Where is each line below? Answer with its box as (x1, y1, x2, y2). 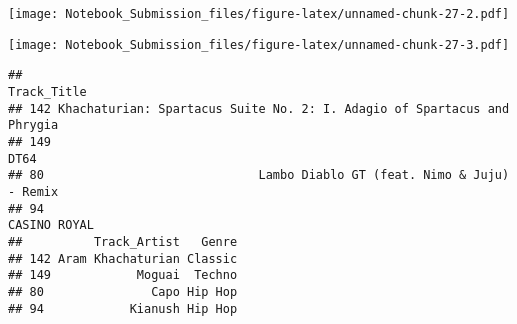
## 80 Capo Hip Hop (8, 284, 238, 299)
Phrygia (8, 118, 59, 133)
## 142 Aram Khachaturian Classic (8, 251, 238, 266)
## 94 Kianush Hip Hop (8, 301, 238, 316)
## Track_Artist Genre (8, 234, 238, 249)
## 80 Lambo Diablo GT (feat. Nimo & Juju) (8, 168, 510, 183)
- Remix (8, 184, 59, 199)
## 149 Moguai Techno (8, 268, 238, 283)
